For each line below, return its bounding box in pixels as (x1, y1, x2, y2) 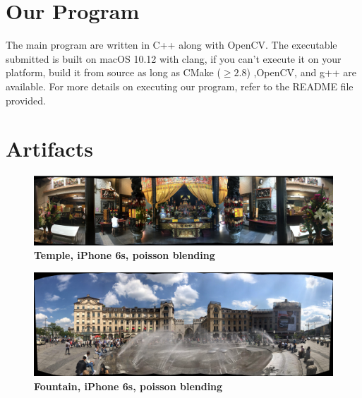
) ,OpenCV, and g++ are (246, 65, 357, 80)
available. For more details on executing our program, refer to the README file (6, 78, 354, 93)
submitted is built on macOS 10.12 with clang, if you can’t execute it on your (6, 51, 342, 66)
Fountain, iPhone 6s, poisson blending (34, 378, 223, 393)
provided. (6, 92, 46, 107)
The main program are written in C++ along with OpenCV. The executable (6, 37, 337, 52)
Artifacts (6, 134, 94, 163)
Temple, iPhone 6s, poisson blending (34, 248, 215, 263)
